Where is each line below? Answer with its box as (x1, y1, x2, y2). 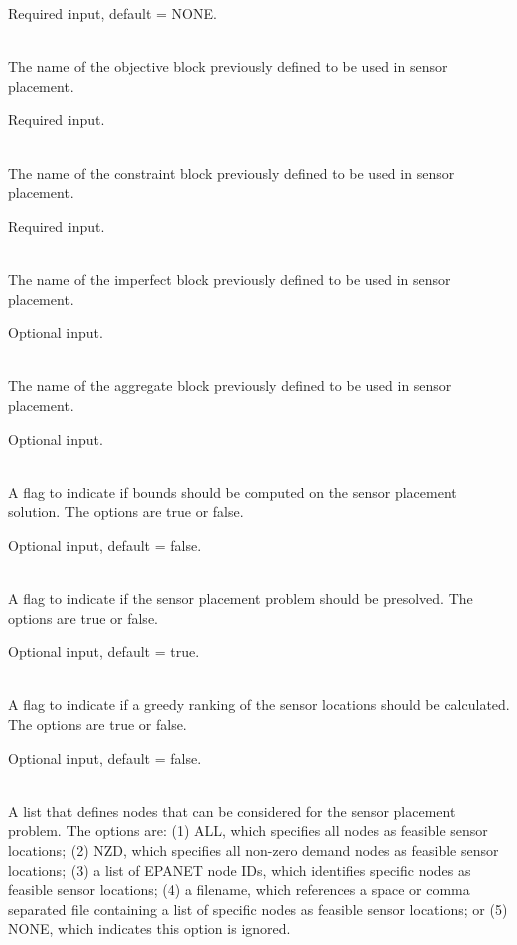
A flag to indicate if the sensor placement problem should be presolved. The (8, 588, 473, 609)
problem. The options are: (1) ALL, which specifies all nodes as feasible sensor (8, 820, 488, 841)
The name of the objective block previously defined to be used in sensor (8, 56, 448, 77)
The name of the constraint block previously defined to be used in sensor (8, 162, 455, 183)
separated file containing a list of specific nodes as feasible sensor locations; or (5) (8, 898, 508, 919)
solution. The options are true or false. (8, 501, 244, 522)
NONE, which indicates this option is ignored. (8, 918, 291, 939)
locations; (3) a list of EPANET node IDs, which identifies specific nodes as (8, 859, 471, 880)
